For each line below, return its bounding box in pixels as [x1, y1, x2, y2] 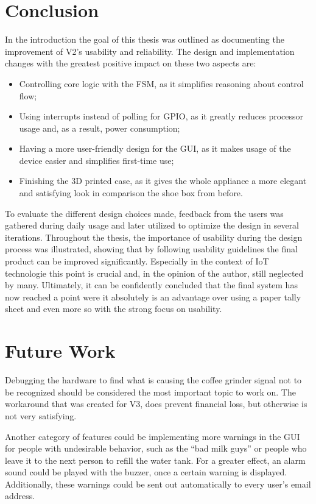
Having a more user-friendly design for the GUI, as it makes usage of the [19, 142, 291, 155]
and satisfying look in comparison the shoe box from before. [19, 186, 243, 199]
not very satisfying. [5, 409, 77, 422]
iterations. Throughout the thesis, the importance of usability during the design [5, 230, 303, 243]
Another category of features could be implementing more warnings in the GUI [5, 430, 300, 442]
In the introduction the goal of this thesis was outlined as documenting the [5, 33, 284, 46]
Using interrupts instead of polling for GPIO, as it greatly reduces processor [19, 110, 304, 122]
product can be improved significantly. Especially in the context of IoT [5, 255, 269, 268]
